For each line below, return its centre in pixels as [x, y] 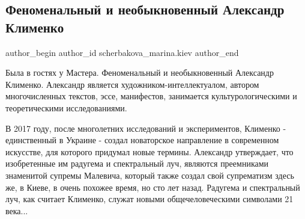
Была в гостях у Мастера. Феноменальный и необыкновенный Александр [140, 72]
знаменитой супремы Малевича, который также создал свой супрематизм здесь [150, 175]
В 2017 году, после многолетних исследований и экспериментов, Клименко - [146, 128]
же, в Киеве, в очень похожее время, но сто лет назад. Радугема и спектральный [153, 187]
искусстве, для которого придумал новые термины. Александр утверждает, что [149, 151]
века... [17, 210]
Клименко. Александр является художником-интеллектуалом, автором [132, 84]
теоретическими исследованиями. [66, 107]
